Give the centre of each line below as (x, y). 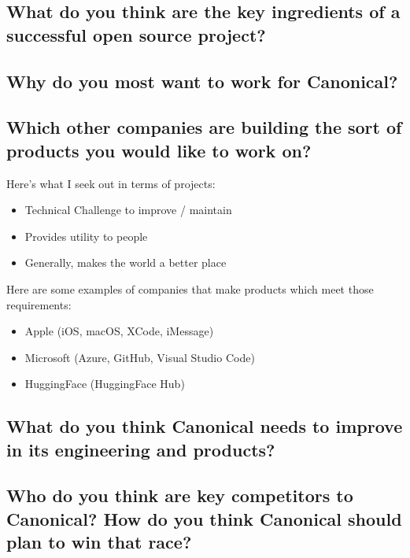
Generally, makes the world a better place (126, 262)
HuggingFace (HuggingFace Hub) (105, 384)
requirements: (39, 304)
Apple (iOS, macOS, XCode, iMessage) (119, 331)
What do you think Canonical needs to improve (205, 426)
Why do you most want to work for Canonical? (202, 81)
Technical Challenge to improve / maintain (128, 210)
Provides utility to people (86, 236)
